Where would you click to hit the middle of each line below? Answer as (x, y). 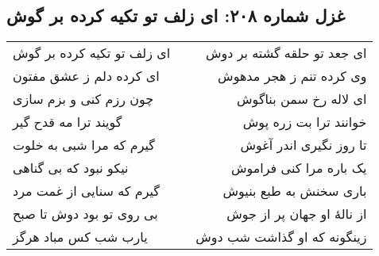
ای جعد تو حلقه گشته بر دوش (286, 53)
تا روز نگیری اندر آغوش (304, 145)
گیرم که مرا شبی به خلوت (84, 145)
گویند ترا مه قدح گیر (68, 122)
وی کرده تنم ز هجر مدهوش (292, 76)
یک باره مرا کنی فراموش (299, 168)
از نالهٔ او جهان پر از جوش (297, 214)
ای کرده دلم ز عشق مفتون (86, 76)
